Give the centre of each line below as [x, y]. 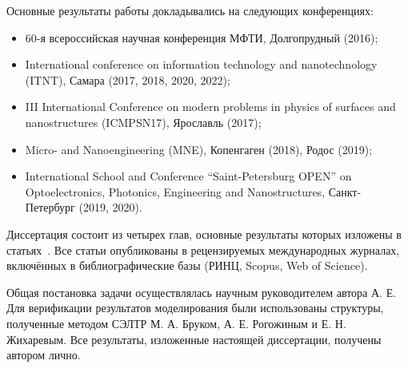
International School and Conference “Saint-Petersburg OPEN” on [188, 176]
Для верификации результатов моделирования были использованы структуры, [195, 308]
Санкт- [345, 191]
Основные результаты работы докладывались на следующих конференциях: [190, 10]
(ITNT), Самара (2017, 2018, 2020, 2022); [128, 79]
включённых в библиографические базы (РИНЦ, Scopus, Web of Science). [187, 265]
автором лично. [44, 355]
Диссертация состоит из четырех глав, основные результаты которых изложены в [204, 233]
